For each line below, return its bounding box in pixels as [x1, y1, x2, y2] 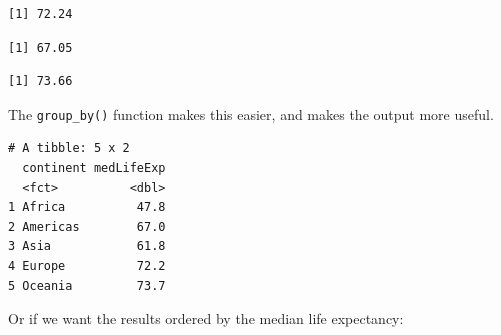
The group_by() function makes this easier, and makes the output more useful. [8, 103, 494, 124]
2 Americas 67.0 [8, 219, 166, 234]
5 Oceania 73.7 [8, 278, 166, 293]
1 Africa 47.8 [8, 200, 166, 215]
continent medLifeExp [22, 161, 166, 176]
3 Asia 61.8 [8, 239, 166, 254]
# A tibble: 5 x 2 [8, 141, 130, 156]
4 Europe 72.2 [8, 259, 166, 273]
